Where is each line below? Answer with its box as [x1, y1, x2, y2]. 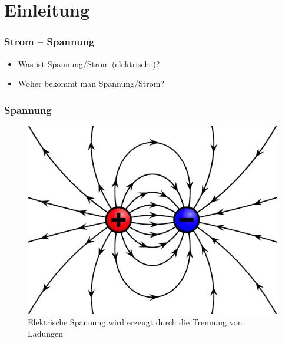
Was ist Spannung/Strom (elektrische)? [18, 57, 160, 70]
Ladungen [28, 327, 64, 339]
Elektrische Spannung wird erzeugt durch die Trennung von [28, 315, 243, 328]
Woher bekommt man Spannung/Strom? [18, 77, 165, 90]
